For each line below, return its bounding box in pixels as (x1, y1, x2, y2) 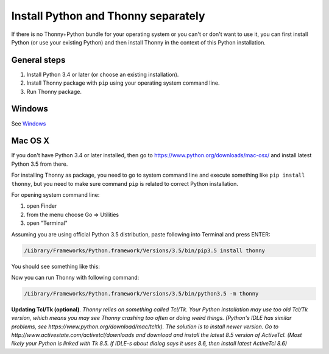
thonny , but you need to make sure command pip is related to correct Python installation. (11, 180, 239, 187)
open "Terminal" (26, 219, 68, 227)
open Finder (26, 202, 57, 210)
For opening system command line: (11, 191, 100, 198)
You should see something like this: (11, 263, 101, 270)
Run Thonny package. (26, 88, 82, 95)
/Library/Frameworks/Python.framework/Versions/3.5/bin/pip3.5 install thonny (24, 247, 265, 254)
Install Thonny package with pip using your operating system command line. (26, 79, 220, 87)
